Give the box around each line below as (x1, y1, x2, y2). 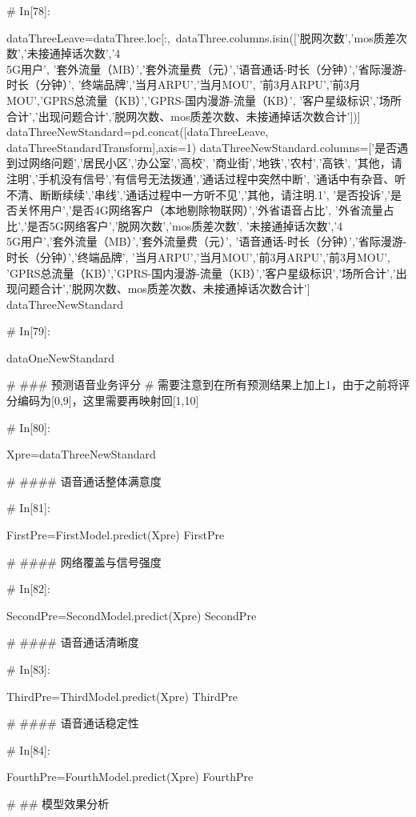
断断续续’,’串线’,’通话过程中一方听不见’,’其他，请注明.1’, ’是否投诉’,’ (39, 186, 390, 202)
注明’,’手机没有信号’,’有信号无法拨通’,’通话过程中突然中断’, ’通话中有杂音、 (6, 170, 395, 186)
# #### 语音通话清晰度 (6, 634, 139, 651)
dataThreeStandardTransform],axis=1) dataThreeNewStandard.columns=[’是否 (6, 138, 398, 155)
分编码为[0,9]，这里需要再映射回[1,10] (6, 392, 199, 409)
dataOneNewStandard (6, 349, 115, 366)
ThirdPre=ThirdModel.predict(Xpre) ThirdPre (6, 687, 238, 704)
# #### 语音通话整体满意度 (6, 472, 162, 489)
